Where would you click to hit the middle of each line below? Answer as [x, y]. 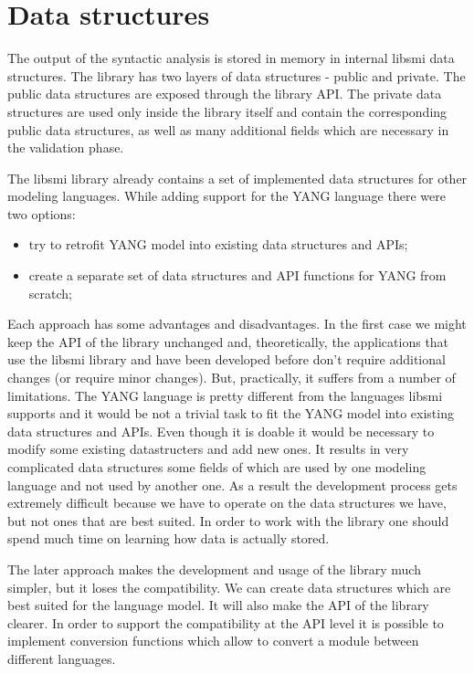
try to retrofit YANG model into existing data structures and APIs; [218, 244]
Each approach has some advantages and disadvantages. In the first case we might [237, 324]
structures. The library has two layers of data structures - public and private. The [237, 75]
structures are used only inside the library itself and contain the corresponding [227, 111]
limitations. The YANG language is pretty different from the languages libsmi [225, 395]
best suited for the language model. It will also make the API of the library [218, 605]
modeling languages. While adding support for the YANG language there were [226, 196]
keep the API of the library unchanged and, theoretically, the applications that [228, 341]
